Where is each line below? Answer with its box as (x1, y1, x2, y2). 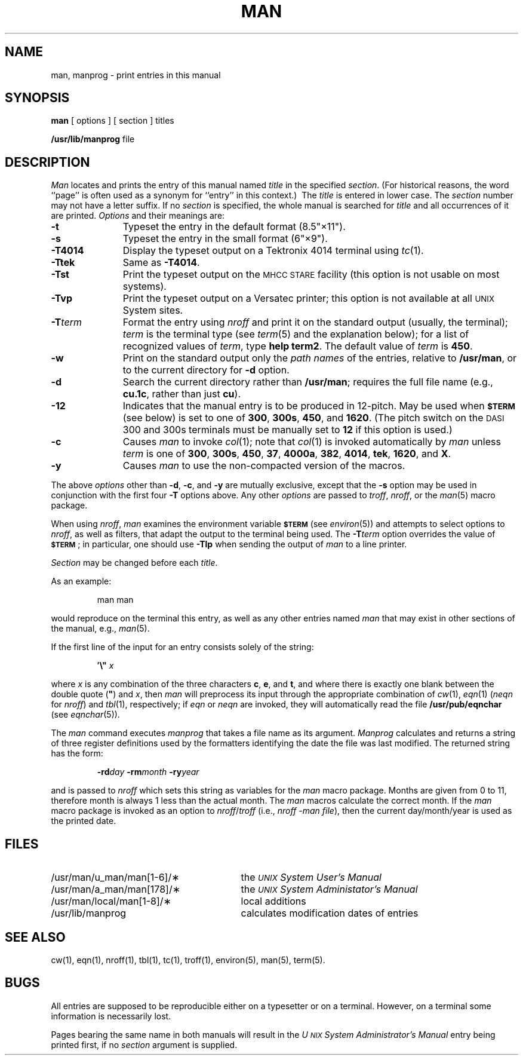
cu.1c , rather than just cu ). (122, 388, 241, 400)
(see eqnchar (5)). (51, 709, 120, 720)
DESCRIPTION (5, 154, 90, 170)
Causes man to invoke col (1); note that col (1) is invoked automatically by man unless (122, 436, 501, 448)
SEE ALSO (5, 929, 66, 945)
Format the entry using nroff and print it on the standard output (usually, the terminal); (122, 316, 508, 329)
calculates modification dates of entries (241, 907, 419, 920)
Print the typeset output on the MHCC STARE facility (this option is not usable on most (122, 268, 500, 281)
